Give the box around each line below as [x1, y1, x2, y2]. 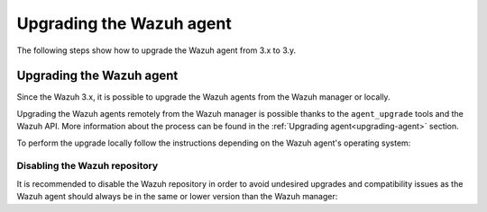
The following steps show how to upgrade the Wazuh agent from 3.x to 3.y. [16, 45, 297, 56]
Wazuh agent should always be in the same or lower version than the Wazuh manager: [16, 191, 338, 202]
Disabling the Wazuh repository [16, 160, 159, 172]
